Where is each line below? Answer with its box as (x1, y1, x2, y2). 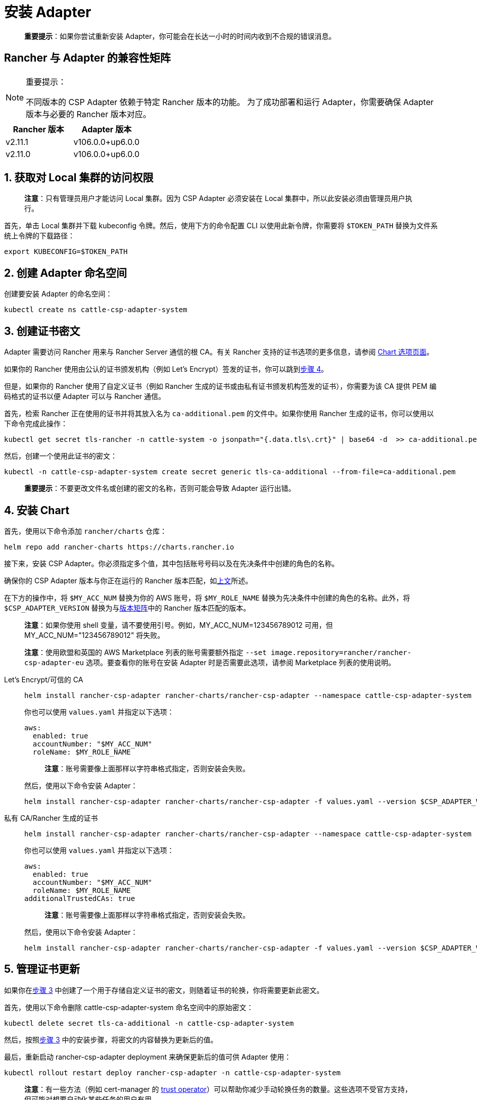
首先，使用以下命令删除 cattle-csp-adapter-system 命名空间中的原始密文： (4, 1003, 254, 1012)
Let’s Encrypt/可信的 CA (4, 675, 83, 684)
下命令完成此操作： (4, 419, 68, 428)
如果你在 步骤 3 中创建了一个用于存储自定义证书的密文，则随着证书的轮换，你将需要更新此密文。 (4, 985, 324, 994)
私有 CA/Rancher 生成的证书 (4, 813, 98, 822)
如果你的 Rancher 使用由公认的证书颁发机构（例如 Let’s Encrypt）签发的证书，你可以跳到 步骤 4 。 (4, 365, 328, 374)
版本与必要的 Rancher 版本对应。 (26, 109, 151, 119)
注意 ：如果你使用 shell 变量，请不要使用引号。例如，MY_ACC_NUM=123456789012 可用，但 (24, 620, 333, 629)
